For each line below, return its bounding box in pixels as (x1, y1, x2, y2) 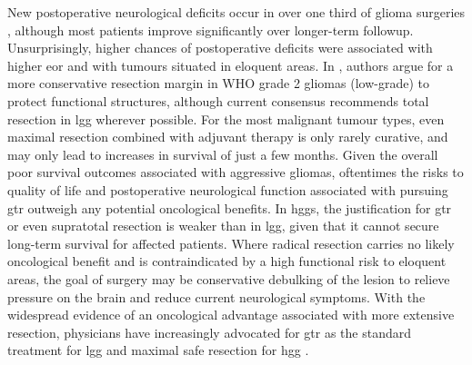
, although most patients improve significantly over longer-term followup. (7, 20, 414, 39)
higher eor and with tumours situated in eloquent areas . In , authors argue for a (7, 55, 454, 74)
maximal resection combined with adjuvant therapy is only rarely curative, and (7, 127, 448, 146)
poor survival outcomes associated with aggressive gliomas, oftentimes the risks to (7, 163, 464, 182)
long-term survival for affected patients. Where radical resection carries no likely (7, 233, 455, 252)
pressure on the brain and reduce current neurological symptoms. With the (7, 287, 426, 306)
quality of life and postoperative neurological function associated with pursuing (7, 180, 448, 199)
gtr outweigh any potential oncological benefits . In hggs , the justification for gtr (7, 198, 452, 217)
